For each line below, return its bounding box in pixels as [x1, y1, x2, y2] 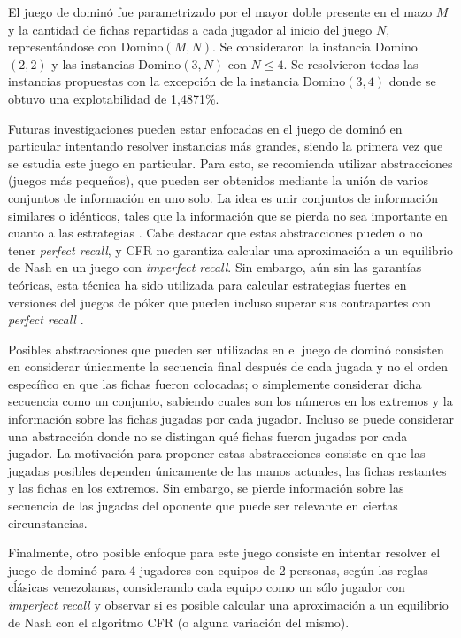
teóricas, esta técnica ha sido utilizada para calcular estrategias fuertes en [8, 275, 407, 293]
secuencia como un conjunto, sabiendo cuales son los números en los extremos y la [8, 392, 453, 410]
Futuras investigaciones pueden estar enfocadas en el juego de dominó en [8, 119, 403, 137]
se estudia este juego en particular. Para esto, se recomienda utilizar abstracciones [8, 153, 453, 172]
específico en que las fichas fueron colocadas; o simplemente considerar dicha [8, 374, 422, 393]
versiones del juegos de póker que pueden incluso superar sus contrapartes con [8, 292, 431, 311]
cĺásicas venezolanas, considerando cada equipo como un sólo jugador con [8, 578, 405, 596]
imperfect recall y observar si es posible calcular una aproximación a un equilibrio [8, 595, 449, 613]
